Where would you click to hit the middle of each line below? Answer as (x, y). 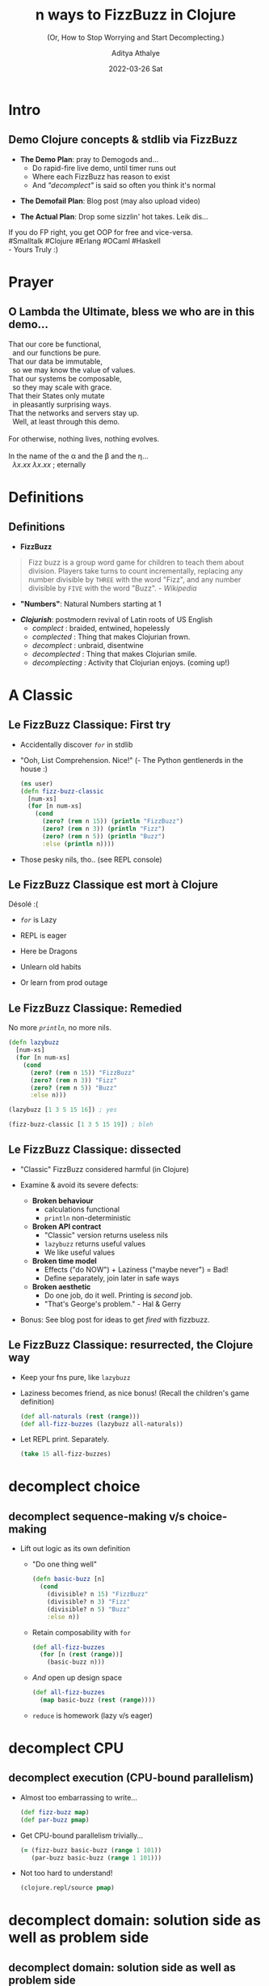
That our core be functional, (55, 344)
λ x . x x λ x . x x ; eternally (49, 464)
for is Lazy (38, 920)
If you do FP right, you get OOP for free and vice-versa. (101, 232)
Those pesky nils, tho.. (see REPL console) (91, 859)
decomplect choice (74, 1487)
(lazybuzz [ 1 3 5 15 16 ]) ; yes (63, 1110)
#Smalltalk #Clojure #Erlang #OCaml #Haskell (85, 241)
